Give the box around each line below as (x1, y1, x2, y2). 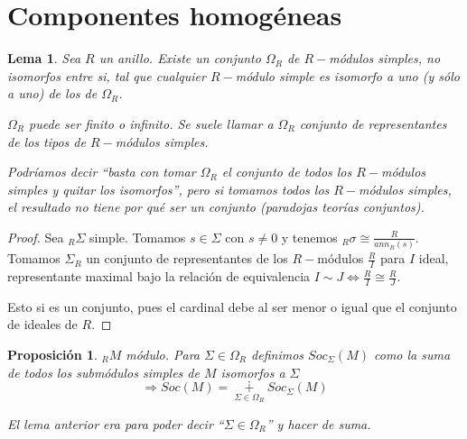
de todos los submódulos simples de (7, 362, 200, 381)
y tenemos (281, 227, 338, 246)
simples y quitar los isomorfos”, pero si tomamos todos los (7, 179, 330, 198)
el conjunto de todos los (221, 162, 352, 181)
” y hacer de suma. (266, 414, 371, 433)
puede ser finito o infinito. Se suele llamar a (29, 114, 274, 133)
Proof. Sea (7, 227, 64, 246)
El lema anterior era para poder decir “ (7, 414, 224, 433)
